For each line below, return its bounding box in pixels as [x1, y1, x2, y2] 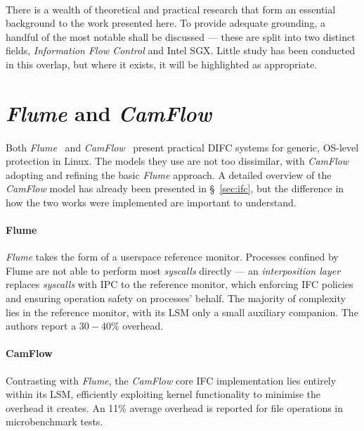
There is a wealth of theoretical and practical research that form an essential [6, 1, 336, 16]
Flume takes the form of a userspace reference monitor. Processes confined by [6, 249, 339, 264]
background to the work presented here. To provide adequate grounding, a [6, 15, 325, 30]
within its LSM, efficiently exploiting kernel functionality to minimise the [6, 387, 321, 401]
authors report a [6, 318, 77, 333]
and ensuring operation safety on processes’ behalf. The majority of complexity [6, 291, 346, 306]
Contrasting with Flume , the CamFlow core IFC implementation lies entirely [6, 373, 337, 387]
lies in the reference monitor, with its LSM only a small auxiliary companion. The [6, 304, 358, 319]
